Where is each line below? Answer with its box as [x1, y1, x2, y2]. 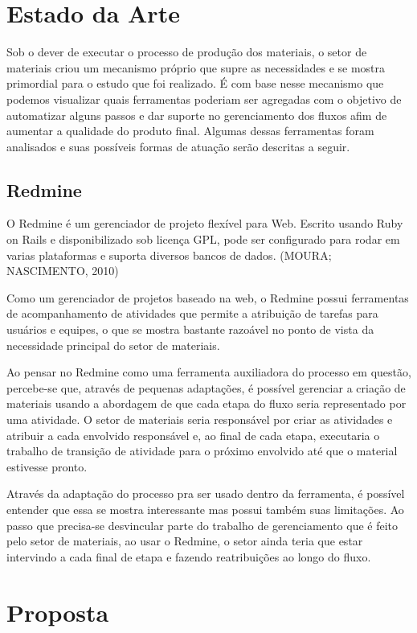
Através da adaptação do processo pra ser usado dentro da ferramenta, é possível [6, 485, 405, 502]
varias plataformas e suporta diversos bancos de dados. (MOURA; [6, 246, 332, 263]
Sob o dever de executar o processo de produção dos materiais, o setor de [6, 43, 367, 60]
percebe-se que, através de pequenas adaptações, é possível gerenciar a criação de [6, 379, 406, 396]
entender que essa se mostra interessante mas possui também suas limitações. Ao [6, 500, 404, 517]
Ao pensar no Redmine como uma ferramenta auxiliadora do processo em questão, [6, 364, 411, 380]
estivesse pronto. [6, 458, 88, 475]
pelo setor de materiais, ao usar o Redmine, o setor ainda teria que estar [6, 532, 363, 549]
